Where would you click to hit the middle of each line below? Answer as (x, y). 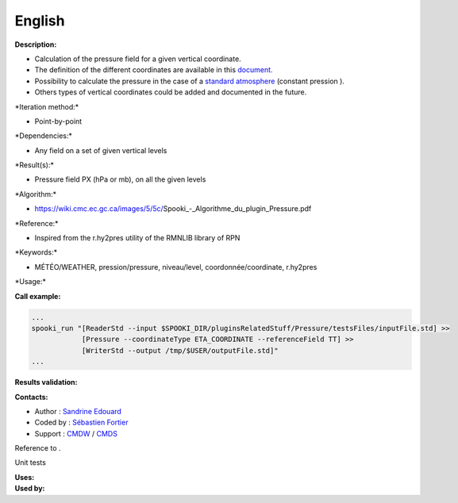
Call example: (38, 296)
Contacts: (31, 397)
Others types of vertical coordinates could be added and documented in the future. (171, 92)
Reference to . (38, 448)
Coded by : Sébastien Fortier (81, 422)
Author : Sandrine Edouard (78, 411)
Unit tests (31, 463)
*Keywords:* (36, 252)
